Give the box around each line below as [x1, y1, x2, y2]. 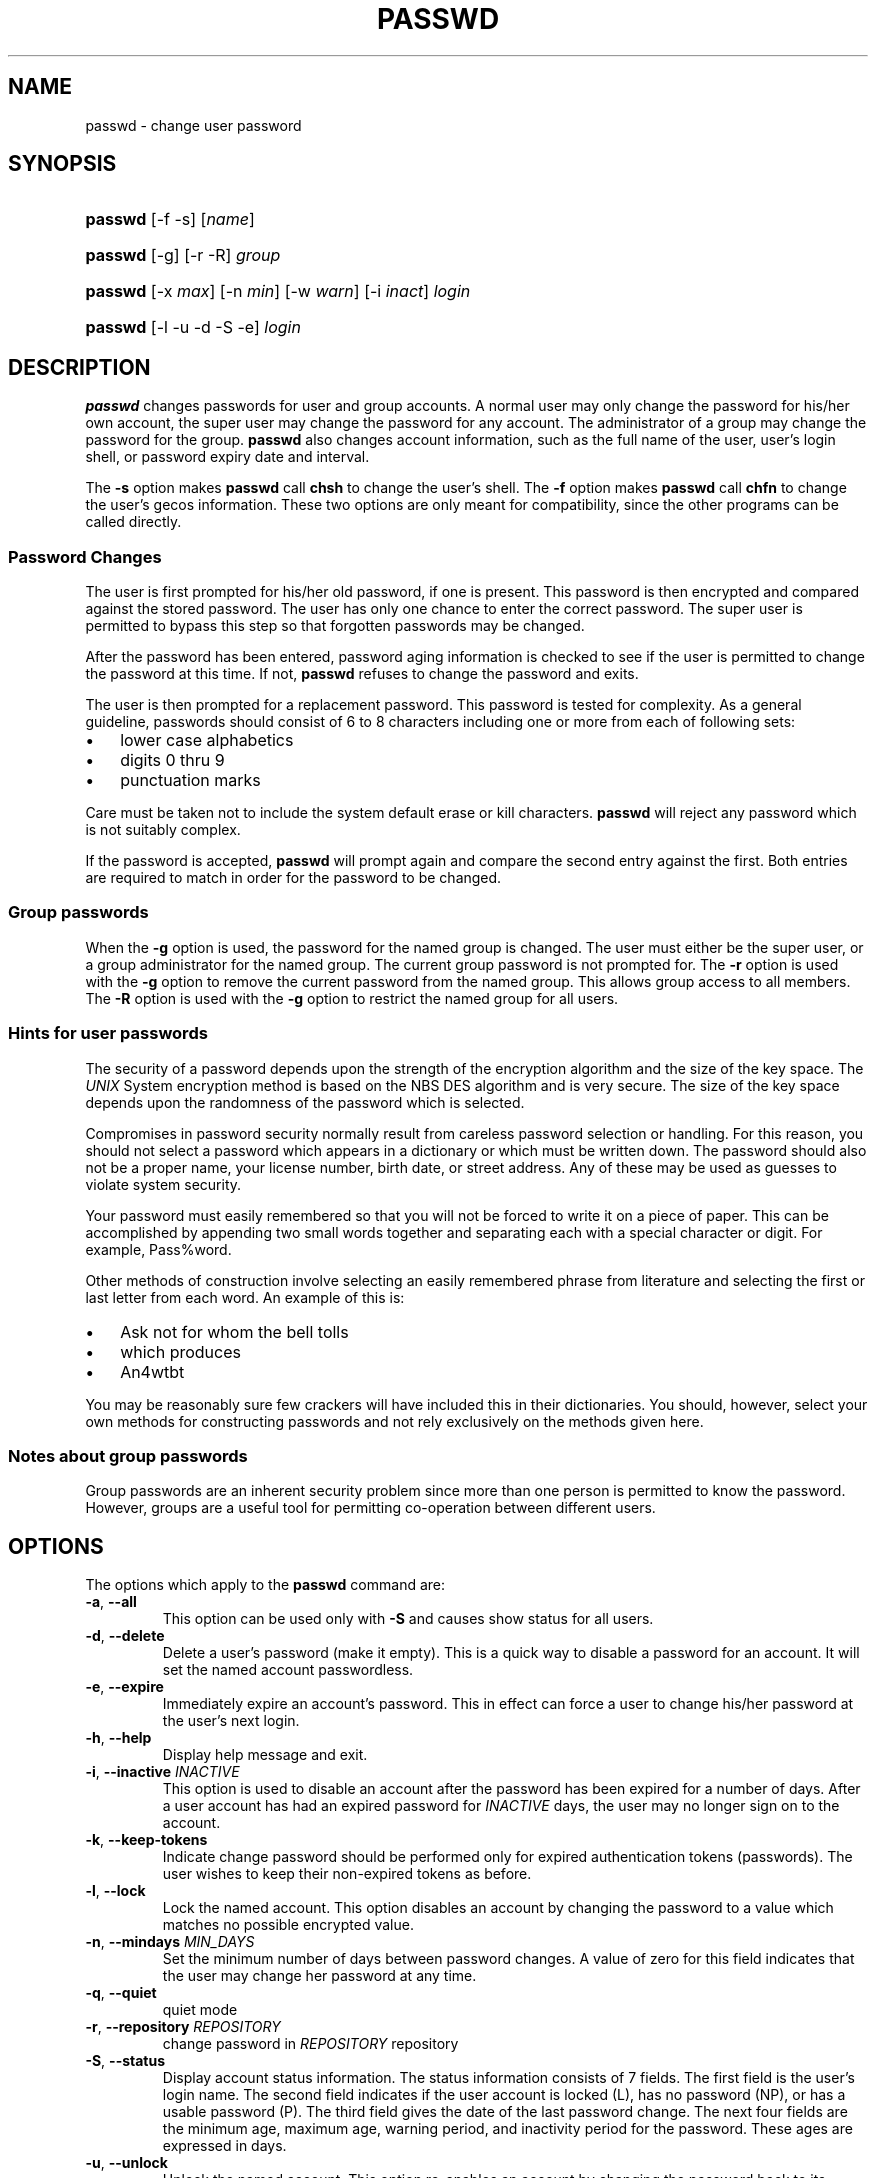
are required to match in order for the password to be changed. [85, 869, 502, 887]
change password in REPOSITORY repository [162, 2035, 459, 2053]
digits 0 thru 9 [120, 750, 225, 771]
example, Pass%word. [85, 1240, 232, 1258]
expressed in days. [162, 2137, 287, 2155]
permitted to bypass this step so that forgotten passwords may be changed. [85, 617, 585, 635]
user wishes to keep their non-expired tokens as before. [162, 1865, 532, 1883]
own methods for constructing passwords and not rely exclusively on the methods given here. [85, 1412, 704, 1430]
